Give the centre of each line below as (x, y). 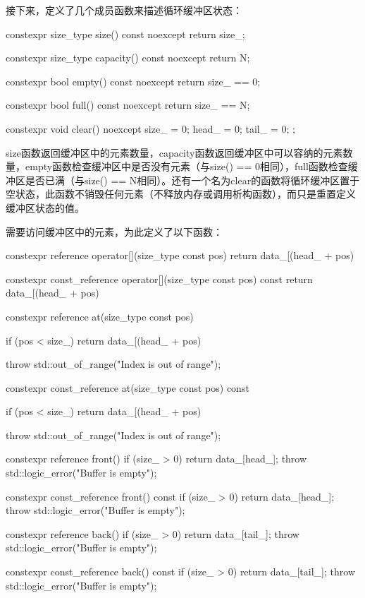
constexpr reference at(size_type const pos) (100, 316)
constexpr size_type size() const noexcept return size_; (125, 34)
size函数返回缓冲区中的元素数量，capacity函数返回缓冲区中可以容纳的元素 (174, 152)
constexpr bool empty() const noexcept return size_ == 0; (133, 81)
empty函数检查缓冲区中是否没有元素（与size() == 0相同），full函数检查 (186, 166)
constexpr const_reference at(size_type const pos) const (128, 387)
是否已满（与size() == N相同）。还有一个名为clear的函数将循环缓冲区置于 (192, 180)
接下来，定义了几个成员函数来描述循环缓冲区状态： (124, 10)
